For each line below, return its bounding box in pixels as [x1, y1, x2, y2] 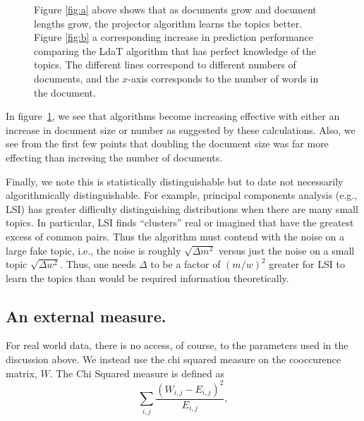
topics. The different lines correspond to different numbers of [34, 57, 296, 72]
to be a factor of [150, 257, 221, 271]
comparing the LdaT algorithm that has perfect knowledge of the [34, 43, 316, 58]
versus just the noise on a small [219, 243, 355, 257]
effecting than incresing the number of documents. [6, 150, 223, 164]
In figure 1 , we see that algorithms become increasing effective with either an [6, 109, 340, 123]
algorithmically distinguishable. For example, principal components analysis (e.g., [6, 188, 358, 202]
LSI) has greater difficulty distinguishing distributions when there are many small [6, 201, 358, 216]
